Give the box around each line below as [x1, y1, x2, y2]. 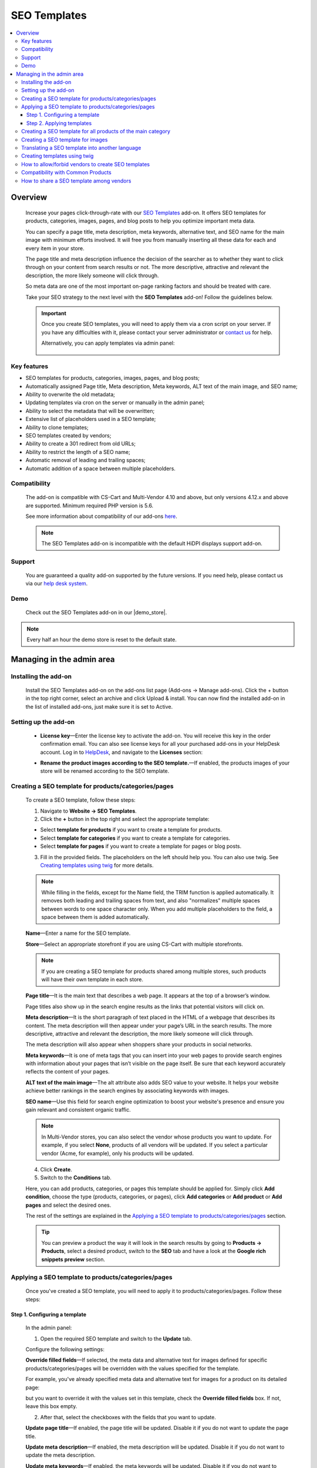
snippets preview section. [41, 1255, 106, 1262]
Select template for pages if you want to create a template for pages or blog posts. [40, 843, 242, 850]
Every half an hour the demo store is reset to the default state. [26, 636, 177, 643]
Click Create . [40, 1166, 73, 1173]
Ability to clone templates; [25, 423, 89, 431]
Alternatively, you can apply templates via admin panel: [41, 339, 175, 346]
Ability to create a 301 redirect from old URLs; [25, 440, 136, 447]
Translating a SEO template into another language [21, 144, 141, 151]
